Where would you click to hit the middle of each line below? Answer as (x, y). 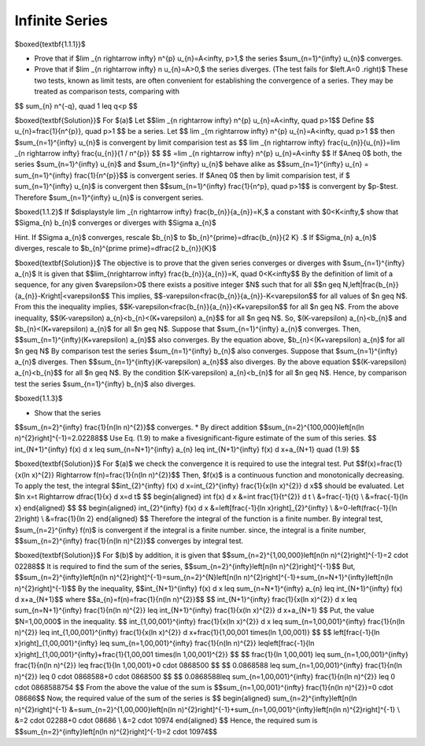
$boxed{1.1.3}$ (39, 398)
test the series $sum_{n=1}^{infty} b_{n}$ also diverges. (105, 384)
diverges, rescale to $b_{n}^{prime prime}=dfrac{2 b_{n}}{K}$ (115, 249)
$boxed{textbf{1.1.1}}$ (50, 44)
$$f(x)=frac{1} (379, 463)
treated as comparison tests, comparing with (107, 91)
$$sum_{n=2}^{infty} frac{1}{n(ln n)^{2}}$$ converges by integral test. (129, 541)
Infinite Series (61, 20)
